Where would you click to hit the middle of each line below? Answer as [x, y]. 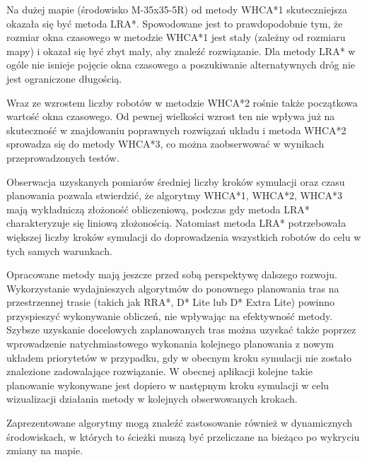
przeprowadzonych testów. [63, 157]
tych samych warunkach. [59, 250]
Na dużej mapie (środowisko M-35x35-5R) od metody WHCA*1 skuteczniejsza [177, 9]
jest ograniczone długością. [64, 78]
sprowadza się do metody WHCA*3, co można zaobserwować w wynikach [165, 144]
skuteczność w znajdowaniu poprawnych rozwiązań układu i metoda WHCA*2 [176, 130]
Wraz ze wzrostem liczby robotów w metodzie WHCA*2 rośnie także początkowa [182, 102]
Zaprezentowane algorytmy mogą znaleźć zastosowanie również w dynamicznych [180, 423]
